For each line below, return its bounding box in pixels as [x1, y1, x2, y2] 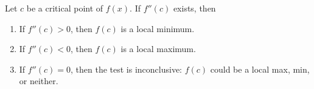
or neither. [19, 74, 58, 87]
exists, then [173, 2, 216, 14]
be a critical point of [26, 2, 103, 14]
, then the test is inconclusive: [71, 62, 183, 75]
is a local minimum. [120, 22, 195, 35]
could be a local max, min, [210, 62, 310, 75]
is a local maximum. [120, 42, 196, 55]
